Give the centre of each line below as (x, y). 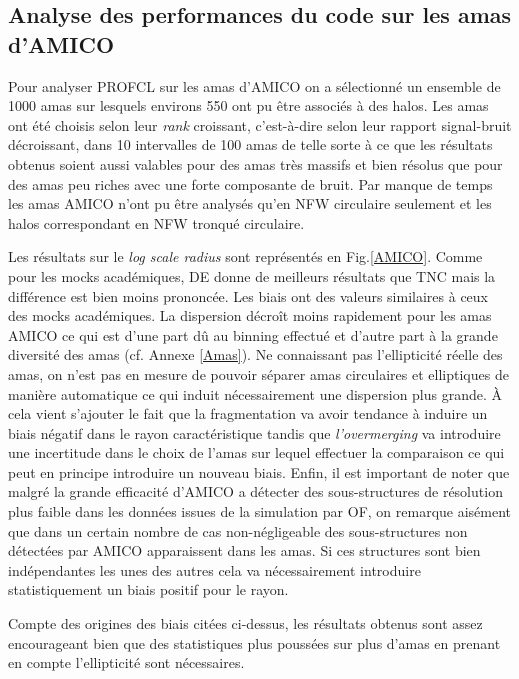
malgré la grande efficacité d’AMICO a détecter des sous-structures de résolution (255, 491)
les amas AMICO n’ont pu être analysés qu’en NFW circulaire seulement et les (250, 203)
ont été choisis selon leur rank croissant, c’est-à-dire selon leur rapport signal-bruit (260, 124)
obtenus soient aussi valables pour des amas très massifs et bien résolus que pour (255, 163)
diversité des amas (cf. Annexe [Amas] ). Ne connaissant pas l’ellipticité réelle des (255, 354)
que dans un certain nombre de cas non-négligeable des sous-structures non (238, 530)
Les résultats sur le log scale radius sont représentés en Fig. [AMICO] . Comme (245, 256)
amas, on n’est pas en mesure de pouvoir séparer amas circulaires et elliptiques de (258, 373)
